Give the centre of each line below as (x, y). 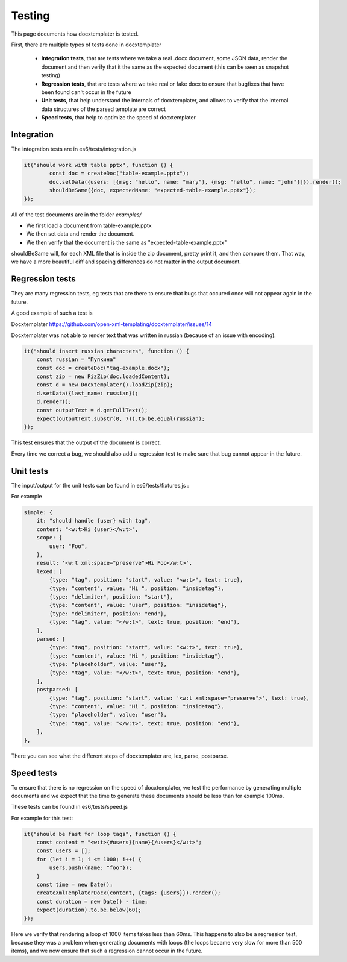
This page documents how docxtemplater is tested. (75, 34)
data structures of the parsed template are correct (104, 109)
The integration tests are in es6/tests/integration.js (74, 149)
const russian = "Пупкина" (77, 360)
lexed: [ (49, 571)
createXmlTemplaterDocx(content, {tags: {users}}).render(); (129, 893)
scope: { (49, 538)
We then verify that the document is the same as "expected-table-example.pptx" (127, 242)
